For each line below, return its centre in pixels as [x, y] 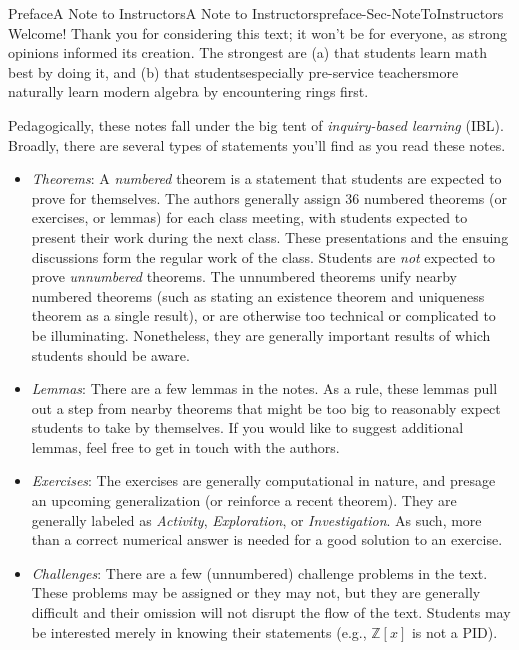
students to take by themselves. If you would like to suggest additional [247, 427]
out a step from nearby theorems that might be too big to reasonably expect [266, 407]
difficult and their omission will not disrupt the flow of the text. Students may [271, 612]
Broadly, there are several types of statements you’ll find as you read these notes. [257, 144]
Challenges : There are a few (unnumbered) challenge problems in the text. [259, 572]
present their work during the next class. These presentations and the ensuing [270, 236]
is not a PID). [454, 631]
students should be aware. [110, 354]
